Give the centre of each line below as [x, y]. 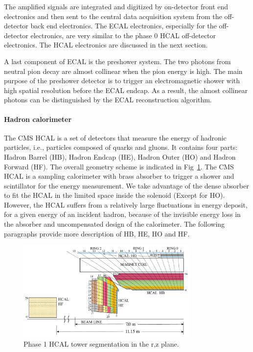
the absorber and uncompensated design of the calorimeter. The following [115, 224]
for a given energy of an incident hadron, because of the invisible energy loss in [122, 214]
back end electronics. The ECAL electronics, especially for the [124, 26]
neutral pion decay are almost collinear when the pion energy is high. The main [123, 71]
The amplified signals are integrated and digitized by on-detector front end [116, 6]
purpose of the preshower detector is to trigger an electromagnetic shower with [122, 81]
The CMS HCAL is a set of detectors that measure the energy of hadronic [115, 137]
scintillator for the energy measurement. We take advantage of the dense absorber [126, 185]
